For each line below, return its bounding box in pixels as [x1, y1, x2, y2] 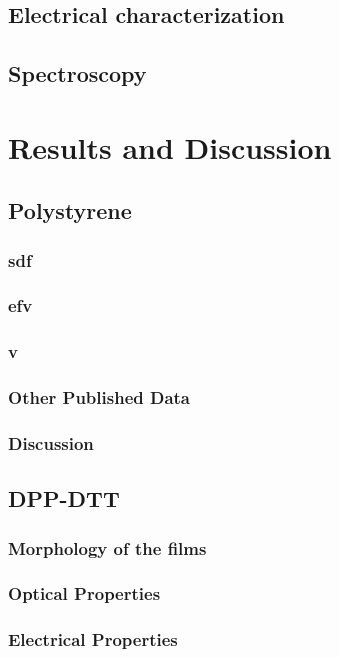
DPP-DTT [8, 483, 120, 514]
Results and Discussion [8, 126, 332, 167]
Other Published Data [8, 385, 190, 410]
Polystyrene [8, 195, 132, 226]
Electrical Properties [8, 627, 178, 652]
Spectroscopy [8, 58, 147, 89]
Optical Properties [8, 581, 161, 606]
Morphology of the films [8, 535, 207, 560]
